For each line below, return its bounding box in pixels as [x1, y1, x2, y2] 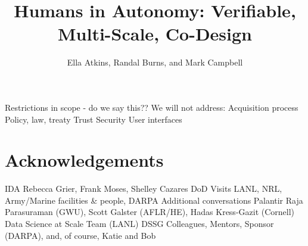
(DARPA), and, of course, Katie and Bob [5, 229, 156, 241]
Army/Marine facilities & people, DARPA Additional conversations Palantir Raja [5, 194, 303, 206]
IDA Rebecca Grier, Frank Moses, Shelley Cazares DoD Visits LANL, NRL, [5, 182, 282, 195]
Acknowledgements [5, 148, 164, 172]
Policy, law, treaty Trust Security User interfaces [5, 113, 182, 125]
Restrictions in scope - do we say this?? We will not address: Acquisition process [5, 101, 298, 113]
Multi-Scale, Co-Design [58, 21, 252, 46]
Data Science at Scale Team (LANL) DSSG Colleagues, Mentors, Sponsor [5, 217, 274, 229]
